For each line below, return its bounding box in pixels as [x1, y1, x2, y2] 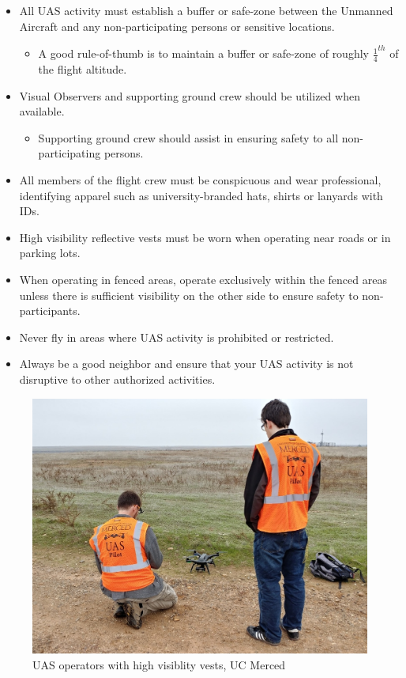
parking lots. [19, 244, 81, 261]
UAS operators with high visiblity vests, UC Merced [32, 656, 286, 672]
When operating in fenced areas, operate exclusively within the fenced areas [19, 271, 387, 287]
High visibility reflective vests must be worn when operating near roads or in [19, 229, 391, 245]
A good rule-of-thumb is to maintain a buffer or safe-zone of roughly [38, 45, 369, 62]
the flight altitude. [38, 61, 127, 78]
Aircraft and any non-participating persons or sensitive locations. [19, 17, 335, 34]
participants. [19, 302, 81, 319]
